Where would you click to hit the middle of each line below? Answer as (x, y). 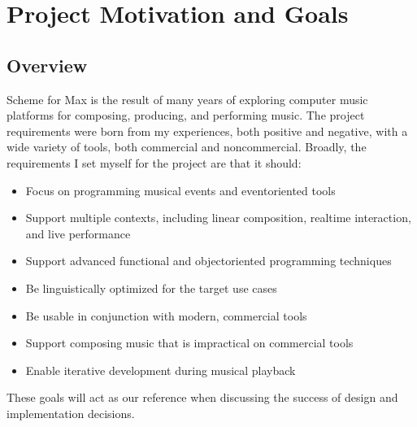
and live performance (78, 233)
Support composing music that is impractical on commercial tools (189, 343)
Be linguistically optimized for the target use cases (151, 288)
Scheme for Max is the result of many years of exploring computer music (187, 99)
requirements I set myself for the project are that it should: (154, 162)
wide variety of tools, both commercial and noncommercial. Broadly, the (187, 147)
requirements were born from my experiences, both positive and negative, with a (207, 131)
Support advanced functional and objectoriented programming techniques (208, 261)
